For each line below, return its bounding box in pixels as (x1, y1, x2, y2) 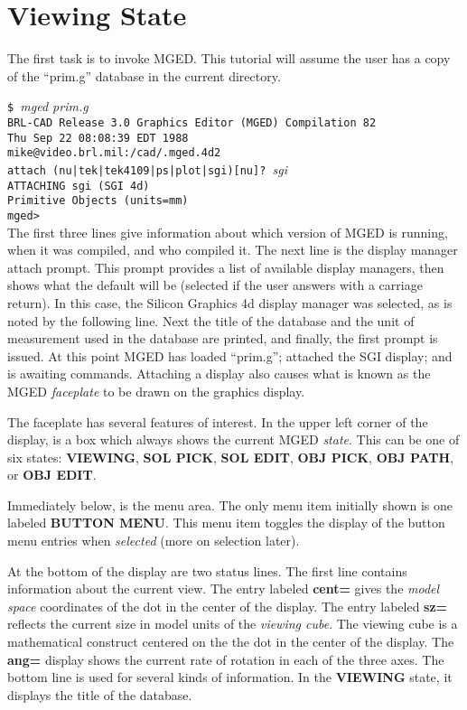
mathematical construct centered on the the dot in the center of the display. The (7, 632, 454, 651)
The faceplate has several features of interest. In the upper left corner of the (7, 412, 428, 431)
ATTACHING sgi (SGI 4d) (7, 179, 150, 192)
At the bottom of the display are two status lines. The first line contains (7, 561, 407, 580)
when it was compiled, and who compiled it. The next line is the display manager (7, 240, 458, 259)
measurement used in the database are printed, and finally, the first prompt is (7, 329, 438, 348)
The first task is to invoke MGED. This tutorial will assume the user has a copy (7, 49, 451, 68)
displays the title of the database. (7, 685, 192, 704)
